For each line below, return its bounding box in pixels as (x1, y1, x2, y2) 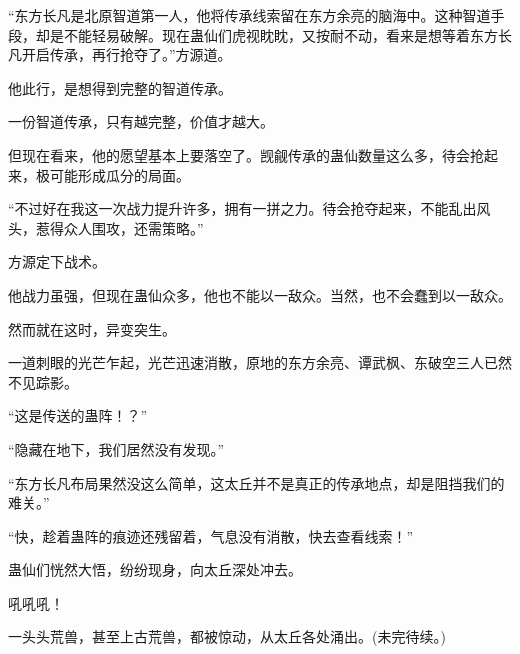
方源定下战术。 (8, 251, 106, 272)
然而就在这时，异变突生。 (8, 318, 176, 339)
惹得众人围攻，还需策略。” (35, 217, 204, 238)
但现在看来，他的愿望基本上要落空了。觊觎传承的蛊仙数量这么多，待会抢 (8, 144, 484, 165)
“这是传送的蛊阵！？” (8, 405, 148, 426)
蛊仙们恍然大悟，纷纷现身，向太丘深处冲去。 (8, 559, 302, 580)
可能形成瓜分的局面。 (49, 164, 190, 185)
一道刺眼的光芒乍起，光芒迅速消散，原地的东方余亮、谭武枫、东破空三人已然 (8, 352, 512, 373)
